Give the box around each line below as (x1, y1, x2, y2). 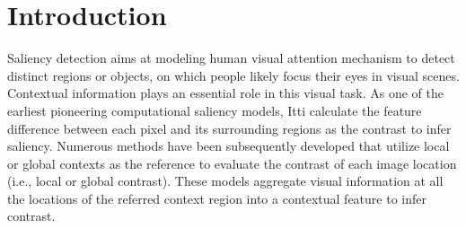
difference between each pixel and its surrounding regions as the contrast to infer (7, 118, 452, 137)
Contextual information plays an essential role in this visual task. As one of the (7, 83, 444, 102)
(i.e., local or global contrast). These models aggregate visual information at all (7, 171, 444, 190)
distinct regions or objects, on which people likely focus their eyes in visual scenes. (7, 66, 460, 84)
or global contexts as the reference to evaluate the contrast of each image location (7, 153, 457, 172)
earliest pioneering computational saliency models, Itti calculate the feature (7, 101, 422, 119)
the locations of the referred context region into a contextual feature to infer (7, 189, 426, 207)
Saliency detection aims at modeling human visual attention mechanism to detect (7, 48, 455, 67)
